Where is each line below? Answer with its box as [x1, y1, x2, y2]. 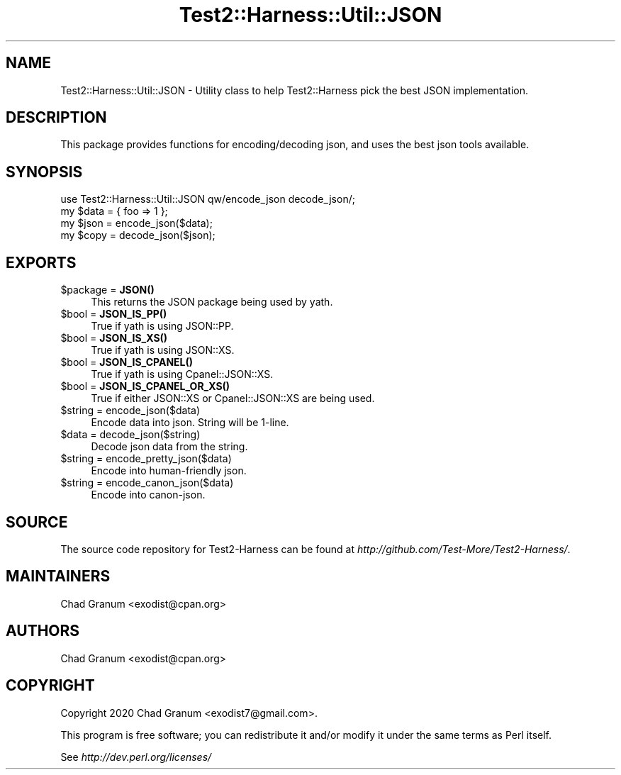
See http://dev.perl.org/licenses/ [60, 750, 212, 763]
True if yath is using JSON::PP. [91, 320, 234, 333]
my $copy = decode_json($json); [60, 229, 216, 242]
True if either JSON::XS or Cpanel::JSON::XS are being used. [91, 392, 375, 405]
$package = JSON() [60, 284, 155, 296]
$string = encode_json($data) [60, 404, 201, 417]
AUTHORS [6, 622, 80, 640]
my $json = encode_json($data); [60, 217, 213, 230]
